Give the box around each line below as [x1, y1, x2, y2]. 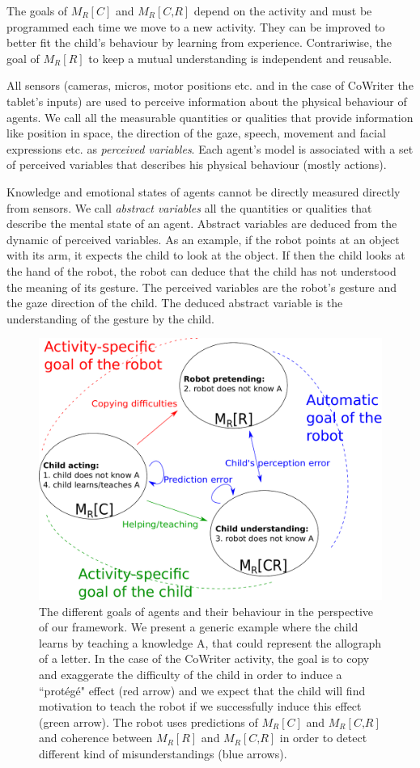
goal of [6, 49, 40, 66]
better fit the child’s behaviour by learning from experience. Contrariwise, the [6, 34, 392, 51]
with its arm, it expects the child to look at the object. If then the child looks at [6, 247, 405, 264]
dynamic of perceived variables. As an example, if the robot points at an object [6, 230, 400, 247]
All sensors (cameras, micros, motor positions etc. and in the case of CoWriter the [6, 77, 414, 94]
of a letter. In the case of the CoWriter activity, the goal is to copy [39, 650, 370, 667]
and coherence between [39, 729, 153, 746]
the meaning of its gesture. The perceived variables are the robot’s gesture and [6, 278, 397, 295]
